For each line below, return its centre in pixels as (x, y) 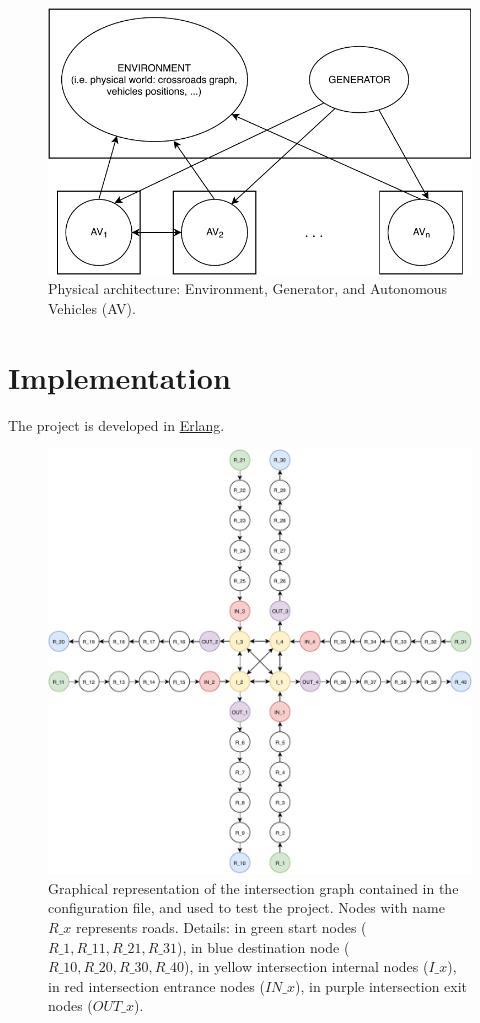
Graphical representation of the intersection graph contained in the (253, 887)
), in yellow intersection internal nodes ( (306, 966)
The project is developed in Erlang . (116, 424)
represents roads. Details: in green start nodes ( (221, 926)
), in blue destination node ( (263, 946)
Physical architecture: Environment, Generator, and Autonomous (248, 288)
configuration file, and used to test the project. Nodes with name (246, 907)
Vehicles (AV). (92, 308)
